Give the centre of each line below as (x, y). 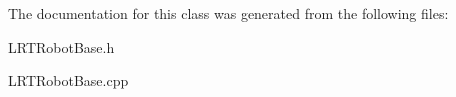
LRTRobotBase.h (61, 46)
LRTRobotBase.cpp (68, 80)
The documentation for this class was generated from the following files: (228, 13)
